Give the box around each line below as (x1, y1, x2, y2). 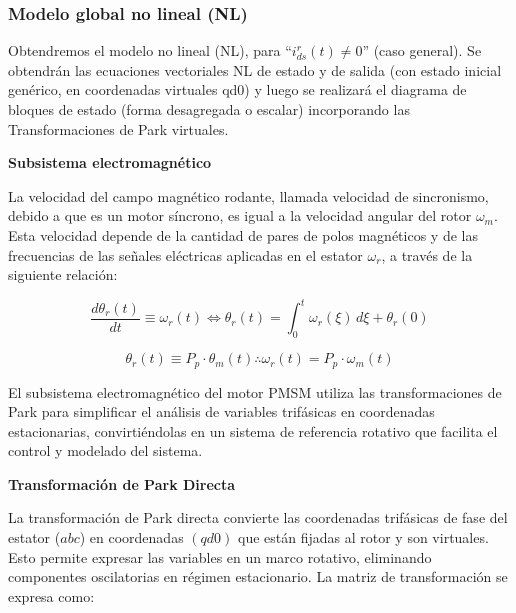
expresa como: (8, 585, 95, 606)
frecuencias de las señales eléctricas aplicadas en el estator (8, 244, 363, 265)
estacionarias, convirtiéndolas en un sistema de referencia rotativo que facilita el (8, 420, 498, 441)
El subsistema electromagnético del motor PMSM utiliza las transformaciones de (8, 381, 502, 402)
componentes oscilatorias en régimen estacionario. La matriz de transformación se (8, 566, 508, 587)
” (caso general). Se (362, 40, 482, 61)
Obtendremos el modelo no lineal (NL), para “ (8, 40, 292, 61)
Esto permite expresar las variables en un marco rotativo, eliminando (8, 546, 432, 567)
